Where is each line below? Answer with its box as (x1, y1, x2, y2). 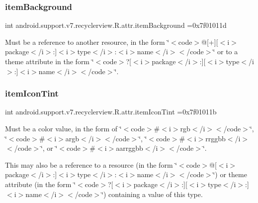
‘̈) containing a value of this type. (101, 189, 203, 199)
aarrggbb (116, 143, 143, 153)
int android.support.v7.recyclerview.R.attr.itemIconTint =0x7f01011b (5, 106, 217, 117)
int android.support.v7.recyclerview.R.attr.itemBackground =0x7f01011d (5, 20, 227, 30)
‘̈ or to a (213, 46, 238, 57)
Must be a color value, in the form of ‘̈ (5, 123, 122, 133)
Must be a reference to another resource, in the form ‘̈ (5, 36, 170, 47)
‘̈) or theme (213, 169, 247, 180)
